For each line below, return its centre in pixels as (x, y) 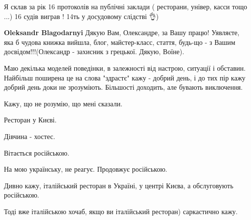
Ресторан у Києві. (30, 120)
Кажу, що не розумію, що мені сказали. (63, 103)
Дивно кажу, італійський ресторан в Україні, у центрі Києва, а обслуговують (119, 185)
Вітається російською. (37, 152)
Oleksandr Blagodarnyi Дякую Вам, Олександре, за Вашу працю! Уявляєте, (122, 32)
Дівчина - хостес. (30, 136)
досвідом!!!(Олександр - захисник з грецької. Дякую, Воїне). (94, 51)
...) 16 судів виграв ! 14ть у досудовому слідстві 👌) (81, 16)
